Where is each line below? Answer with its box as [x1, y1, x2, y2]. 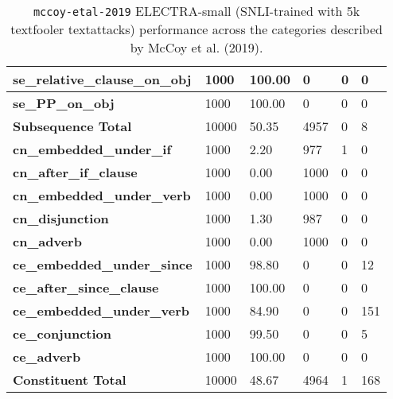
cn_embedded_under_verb [13, 186, 191, 204]
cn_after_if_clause [13, 163, 138, 181]
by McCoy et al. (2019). [130, 38, 263, 56]
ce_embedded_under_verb [13, 301, 189, 320]
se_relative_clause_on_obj [13, 70, 192, 88]
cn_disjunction [13, 209, 109, 227]
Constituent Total [13, 370, 126, 389]
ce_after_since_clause [13, 278, 159, 296]
